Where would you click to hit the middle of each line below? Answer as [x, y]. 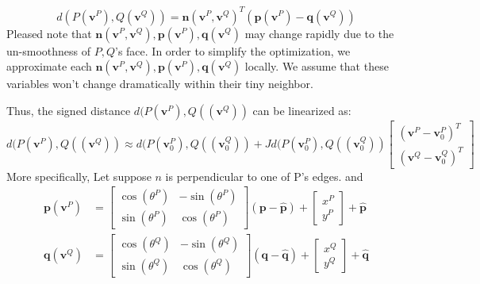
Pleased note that [49, 33]
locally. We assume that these [317, 66]
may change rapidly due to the [319, 33]
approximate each [49, 66]
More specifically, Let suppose [79, 176]
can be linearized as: [302, 110]
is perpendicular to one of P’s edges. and [264, 176]
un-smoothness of [49, 50]
